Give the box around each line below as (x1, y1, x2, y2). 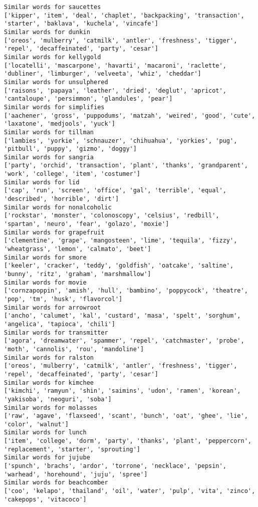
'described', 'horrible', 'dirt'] (4, 195, 119, 203)
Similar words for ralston (4, 354, 94, 361)
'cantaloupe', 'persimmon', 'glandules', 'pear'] (4, 95, 173, 103)
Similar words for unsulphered (4, 78, 108, 86)
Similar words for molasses (4, 404, 98, 411)
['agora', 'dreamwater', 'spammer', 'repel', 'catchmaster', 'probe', (4, 337, 244, 345)
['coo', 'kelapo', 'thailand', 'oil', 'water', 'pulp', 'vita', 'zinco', (4, 487, 255, 495)
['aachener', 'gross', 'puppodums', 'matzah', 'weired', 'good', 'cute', (4, 112, 255, 119)
